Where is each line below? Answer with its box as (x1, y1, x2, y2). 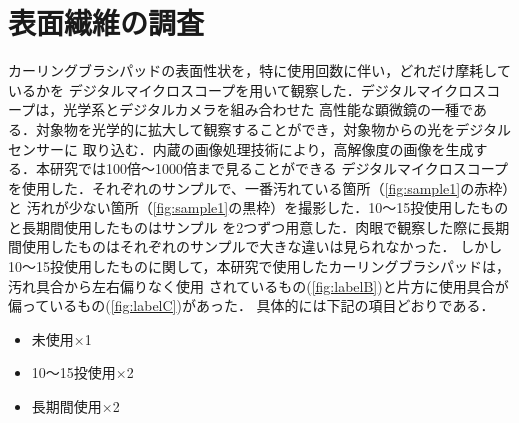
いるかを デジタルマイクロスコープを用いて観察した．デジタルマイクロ (8, 79, 473, 100)
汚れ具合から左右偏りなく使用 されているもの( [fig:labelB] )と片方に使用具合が (8, 275, 509, 296)
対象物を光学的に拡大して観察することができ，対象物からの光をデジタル (35, 118, 511, 139)
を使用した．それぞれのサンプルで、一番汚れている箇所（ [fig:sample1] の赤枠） (8, 177, 510, 198)
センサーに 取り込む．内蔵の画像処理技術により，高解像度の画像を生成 (8, 138, 474, 159)
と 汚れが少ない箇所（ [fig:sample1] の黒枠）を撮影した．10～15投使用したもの (8, 197, 509, 218)
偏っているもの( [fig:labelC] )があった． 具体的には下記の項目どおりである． (8, 295, 495, 316)
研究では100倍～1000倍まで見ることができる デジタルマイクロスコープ (49, 158, 508, 179)
